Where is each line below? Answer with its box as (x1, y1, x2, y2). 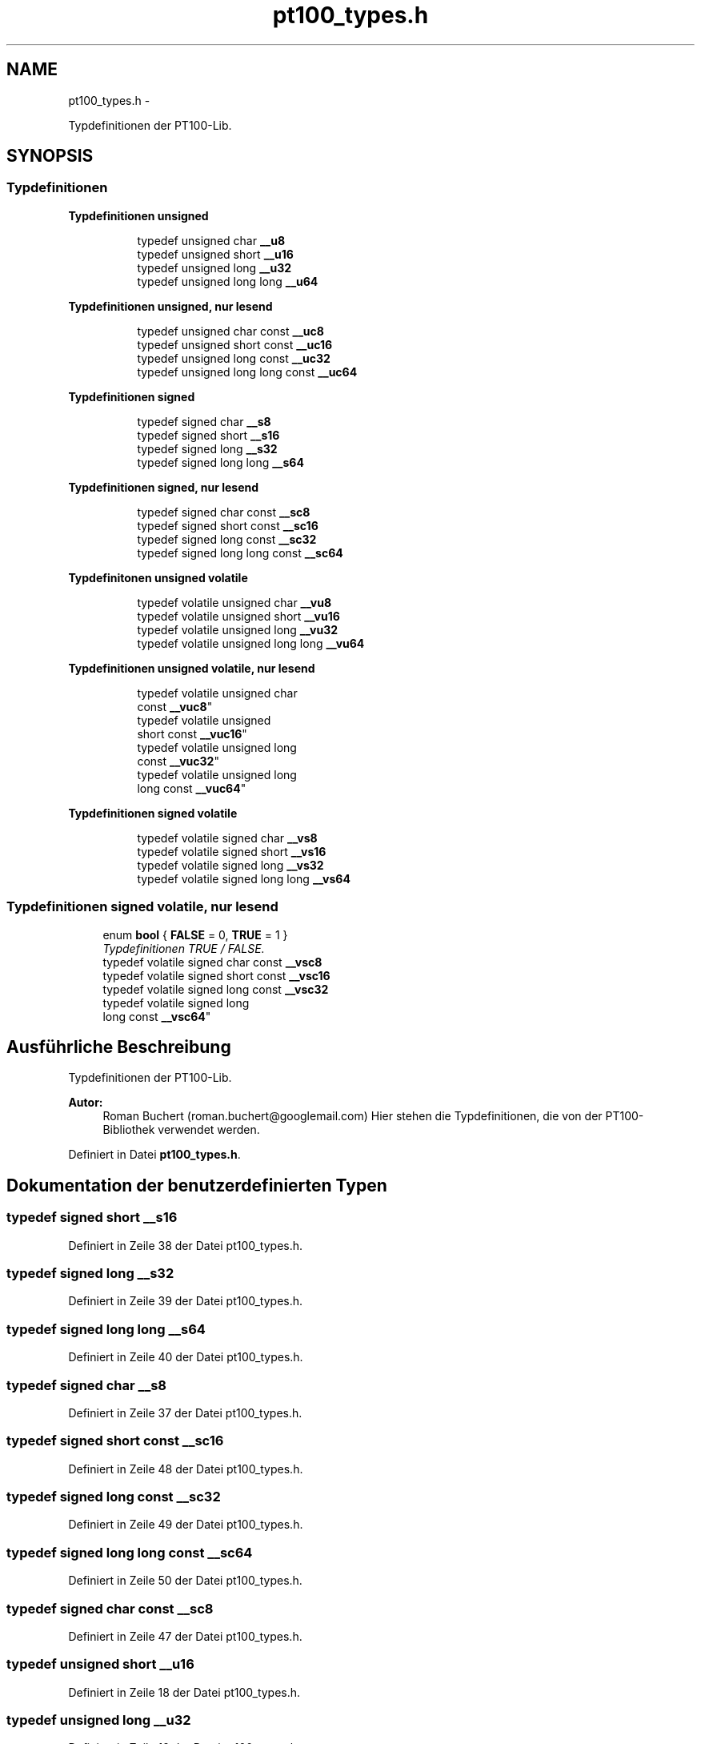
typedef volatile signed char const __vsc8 (102, 954, 322, 969)
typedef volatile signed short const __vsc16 (102, 968, 330, 983)
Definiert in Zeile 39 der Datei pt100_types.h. (68, 1294, 303, 1308)
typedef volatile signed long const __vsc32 (102, 982, 329, 996)
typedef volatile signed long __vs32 (137, 858, 324, 872)
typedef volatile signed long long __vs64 (137, 871, 350, 886)
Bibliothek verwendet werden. (102, 1123, 260, 1137)
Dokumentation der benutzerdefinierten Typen (6, 1175, 387, 1195)
